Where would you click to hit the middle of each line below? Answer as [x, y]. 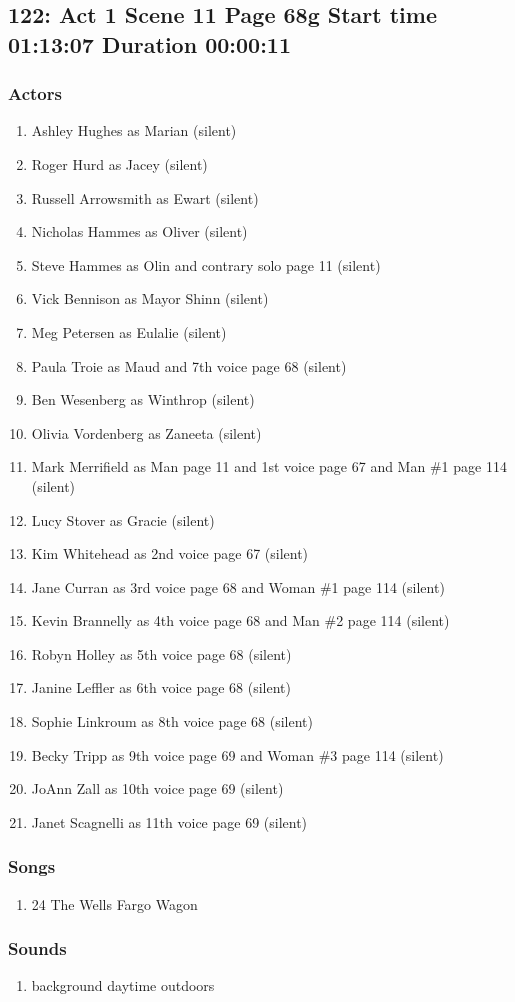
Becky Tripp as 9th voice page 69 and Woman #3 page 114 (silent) [237, 754]
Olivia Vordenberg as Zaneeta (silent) [146, 432]
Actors [35, 93]
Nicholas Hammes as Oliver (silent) [139, 231]
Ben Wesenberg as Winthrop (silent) [143, 399]
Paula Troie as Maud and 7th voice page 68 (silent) [189, 365]
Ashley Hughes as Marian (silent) [134, 130]
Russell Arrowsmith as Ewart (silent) [145, 197]
